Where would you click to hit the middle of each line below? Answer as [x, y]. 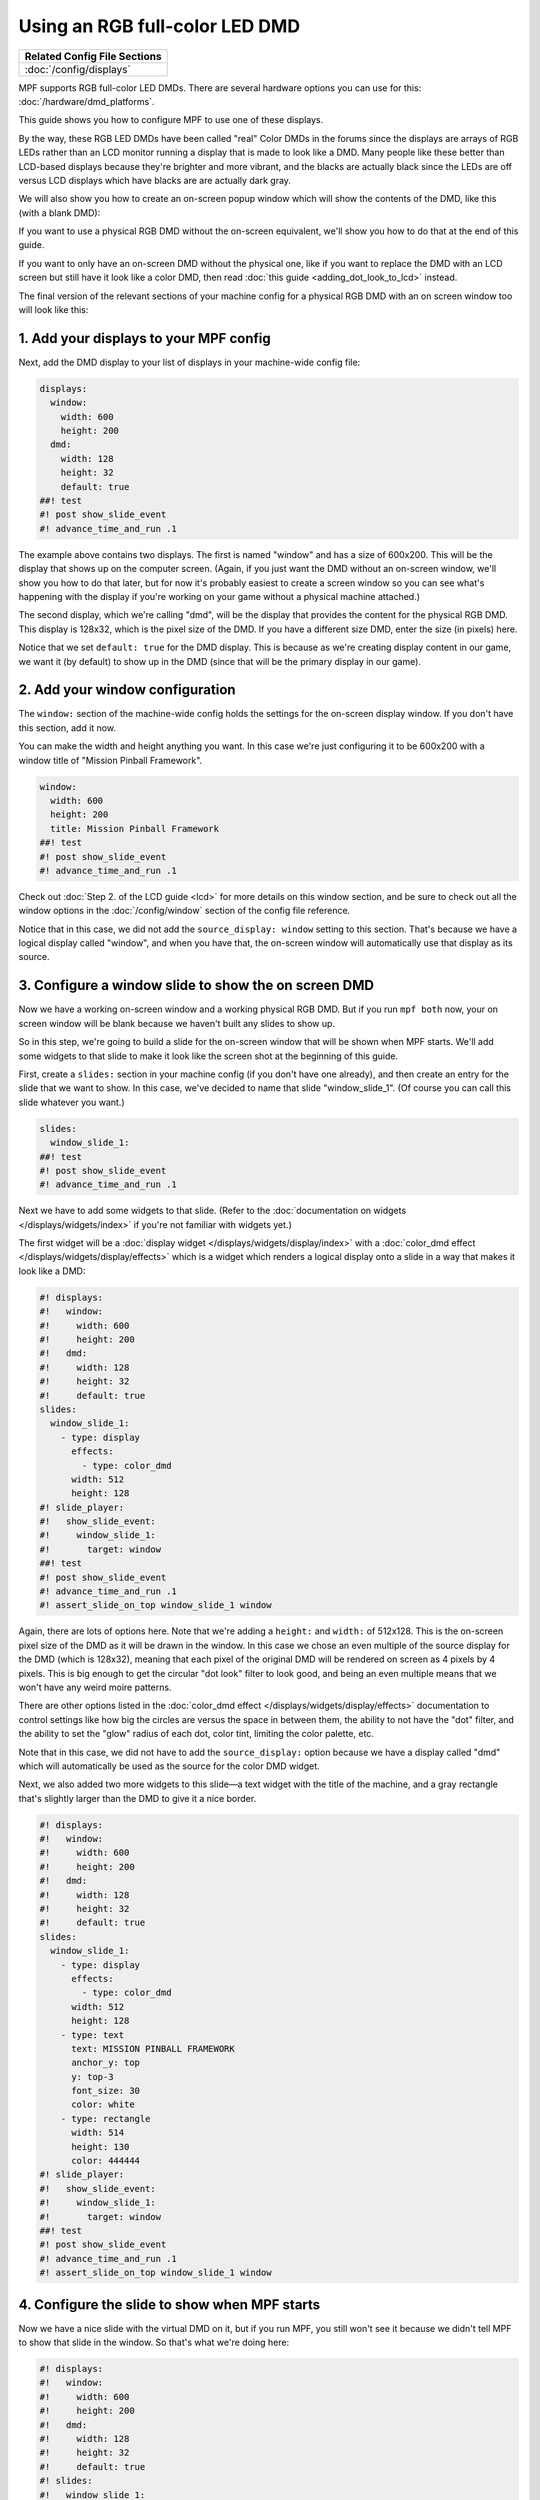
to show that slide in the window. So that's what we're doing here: [154, 2342]
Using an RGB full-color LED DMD [159, 26]
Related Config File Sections [93, 56]
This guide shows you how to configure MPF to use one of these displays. [171, 120]
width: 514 [98, 2133]
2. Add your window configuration [127, 690]
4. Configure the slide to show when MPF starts [169, 2304]
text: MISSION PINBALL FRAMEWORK [153, 2048]
